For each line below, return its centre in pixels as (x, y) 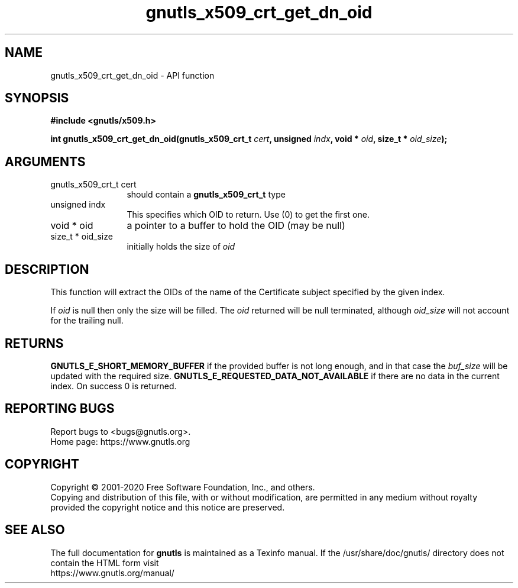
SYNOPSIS (37, 98)
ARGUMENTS (45, 161)
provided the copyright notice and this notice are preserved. (168, 507)
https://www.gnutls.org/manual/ (112, 573)
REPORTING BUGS (60, 409)
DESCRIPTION (47, 269)
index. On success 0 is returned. (114, 386)
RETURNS (34, 343)
